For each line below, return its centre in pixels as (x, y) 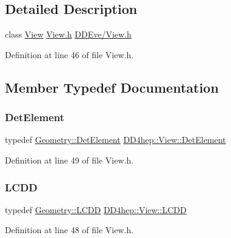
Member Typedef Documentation (112, 87)
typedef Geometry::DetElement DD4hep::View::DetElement (115, 140)
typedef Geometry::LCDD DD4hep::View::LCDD (96, 209)
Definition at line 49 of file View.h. (69, 160)
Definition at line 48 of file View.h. (69, 230)
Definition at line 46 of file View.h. (69, 54)
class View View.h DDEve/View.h (68, 34)
